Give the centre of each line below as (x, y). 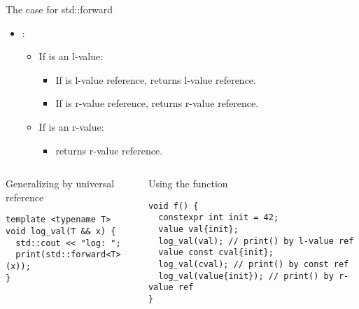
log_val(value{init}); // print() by (246, 276)
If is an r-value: (71, 126)
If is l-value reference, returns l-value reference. (156, 79)
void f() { (173, 206)
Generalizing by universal (60, 184)
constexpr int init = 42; (219, 218)
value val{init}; (198, 230)
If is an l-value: (71, 56)
